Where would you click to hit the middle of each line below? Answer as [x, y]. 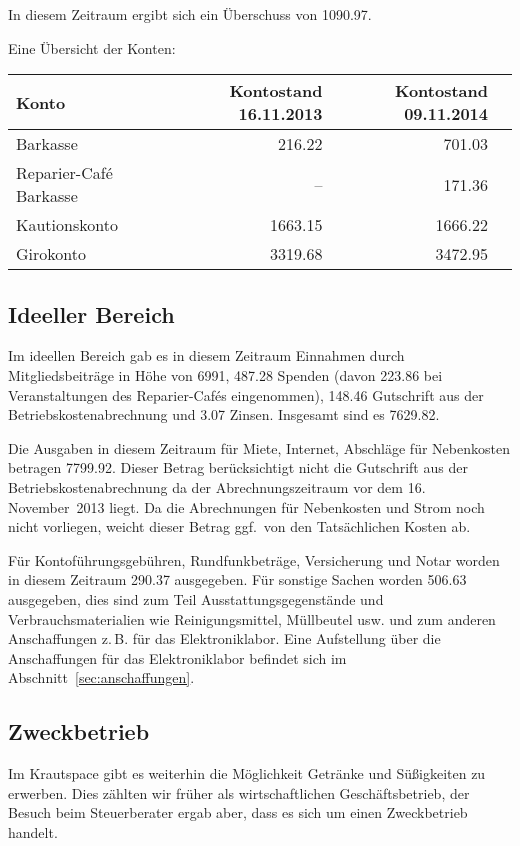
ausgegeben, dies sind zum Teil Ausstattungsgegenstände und [196, 598]
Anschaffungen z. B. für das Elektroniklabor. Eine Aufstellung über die [224, 638]
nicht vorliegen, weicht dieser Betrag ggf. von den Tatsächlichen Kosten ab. [239, 526]
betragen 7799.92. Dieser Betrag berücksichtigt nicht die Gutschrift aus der [238, 467]
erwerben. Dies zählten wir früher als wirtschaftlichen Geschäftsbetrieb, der [239, 792]
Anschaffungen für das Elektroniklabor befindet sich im [177, 657]
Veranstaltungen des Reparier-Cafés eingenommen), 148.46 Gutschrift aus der [246, 394]
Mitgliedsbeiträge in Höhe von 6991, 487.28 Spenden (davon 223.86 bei [225, 374]
